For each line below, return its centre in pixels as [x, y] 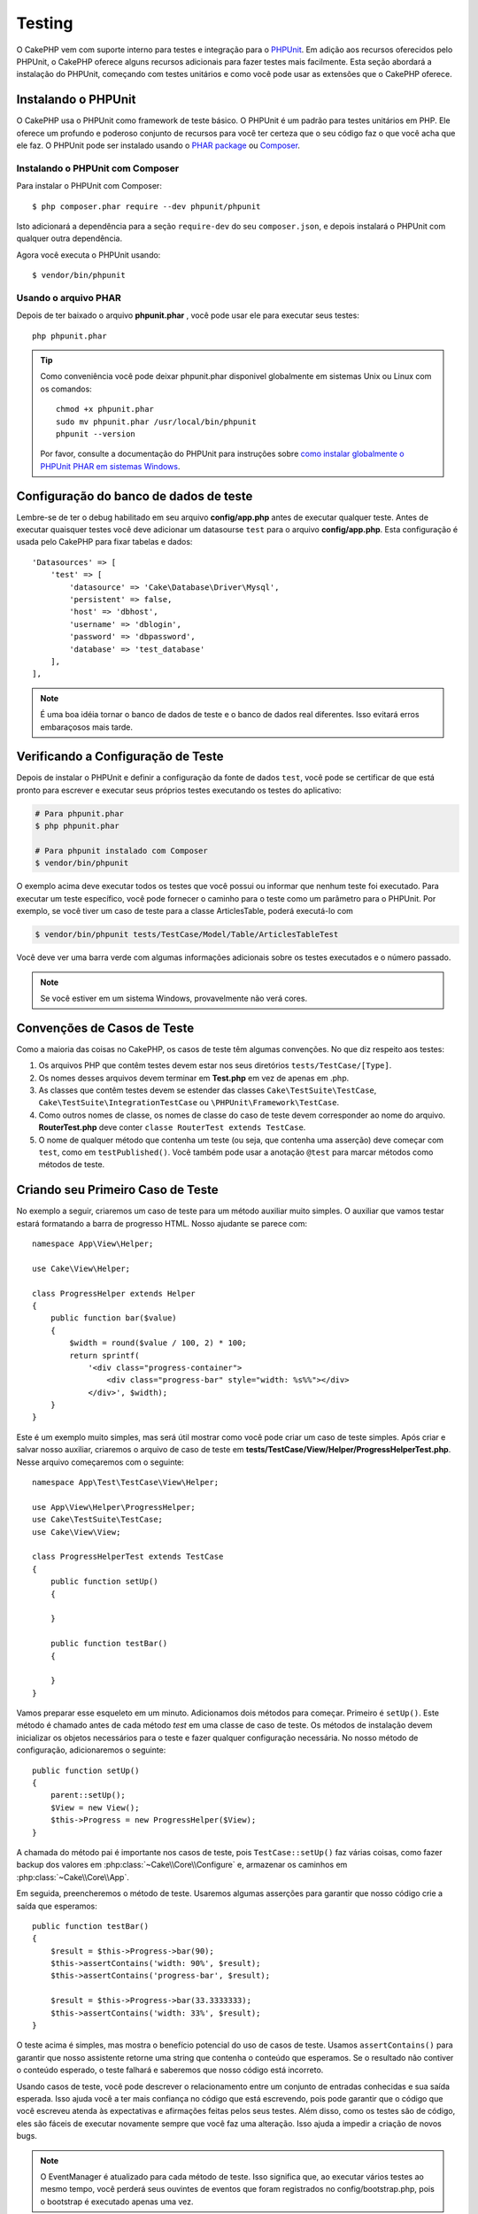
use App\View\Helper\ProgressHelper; [114, 1507]
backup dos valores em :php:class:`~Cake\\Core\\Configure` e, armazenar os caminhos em [182, 1865]
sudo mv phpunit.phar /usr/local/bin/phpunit [156, 422]
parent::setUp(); [88, 1795]
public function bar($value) [113, 1318]
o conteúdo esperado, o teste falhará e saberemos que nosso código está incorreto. [170, 2070]
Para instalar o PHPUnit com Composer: [89, 186]
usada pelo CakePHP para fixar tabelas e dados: [104, 542]
